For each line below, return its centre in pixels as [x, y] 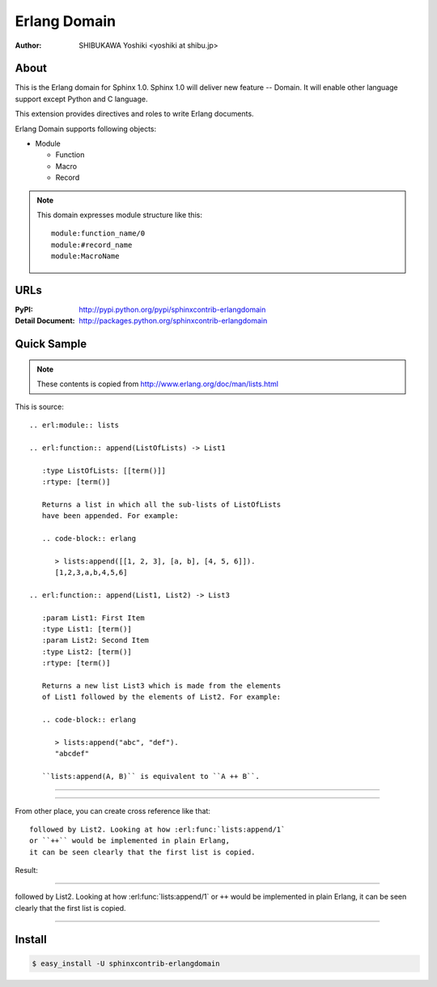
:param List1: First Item [93, 618]
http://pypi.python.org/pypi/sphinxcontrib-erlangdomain [172, 310]
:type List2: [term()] [87, 651]
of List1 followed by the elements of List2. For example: [161, 697]
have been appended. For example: [110, 516]
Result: [26, 870]
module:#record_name [92, 245]
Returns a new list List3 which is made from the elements [161, 685]
